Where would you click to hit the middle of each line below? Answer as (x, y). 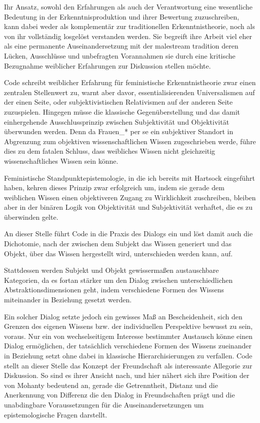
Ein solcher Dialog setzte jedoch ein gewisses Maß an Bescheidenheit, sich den (123, 316)
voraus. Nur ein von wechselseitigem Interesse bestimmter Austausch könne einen (128, 336)
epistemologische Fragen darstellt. (56, 414)
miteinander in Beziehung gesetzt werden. (68, 300)
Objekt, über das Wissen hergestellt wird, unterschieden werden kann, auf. (118, 253)
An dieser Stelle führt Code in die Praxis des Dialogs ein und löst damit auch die (128, 234)
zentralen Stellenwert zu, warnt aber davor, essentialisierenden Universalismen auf (129, 92)
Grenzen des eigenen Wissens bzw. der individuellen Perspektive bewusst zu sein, (128, 326)
